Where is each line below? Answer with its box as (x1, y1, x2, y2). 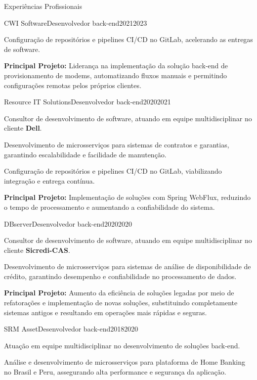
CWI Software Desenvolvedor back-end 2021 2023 (4, 17, 147, 28)
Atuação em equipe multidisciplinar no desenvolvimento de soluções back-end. (4, 340, 240, 350)
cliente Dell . (4, 123, 42, 133)
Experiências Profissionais (4, 1, 82, 11)
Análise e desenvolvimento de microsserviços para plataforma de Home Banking (4, 357, 245, 367)
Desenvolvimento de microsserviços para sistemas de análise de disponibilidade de (4, 261, 251, 272)
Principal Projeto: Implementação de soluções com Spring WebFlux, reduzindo (4, 192, 251, 202)
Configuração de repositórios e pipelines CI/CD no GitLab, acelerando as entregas (4, 34, 253, 45)
